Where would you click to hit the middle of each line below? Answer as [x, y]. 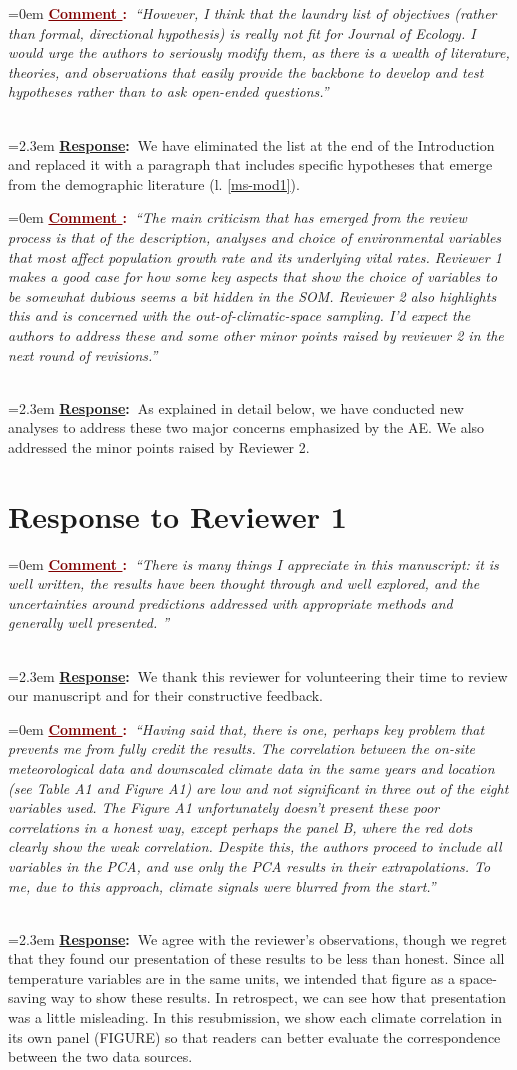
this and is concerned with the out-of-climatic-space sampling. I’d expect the [239, 315]
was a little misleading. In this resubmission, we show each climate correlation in [255, 1017]
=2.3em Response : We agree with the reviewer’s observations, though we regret [257, 938]
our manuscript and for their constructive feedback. [165, 695]
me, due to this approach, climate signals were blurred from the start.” [222, 885]
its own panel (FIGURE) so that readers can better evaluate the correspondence [254, 1036]
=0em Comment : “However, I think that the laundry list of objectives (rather [252, 13]
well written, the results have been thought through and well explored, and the [244, 583]
